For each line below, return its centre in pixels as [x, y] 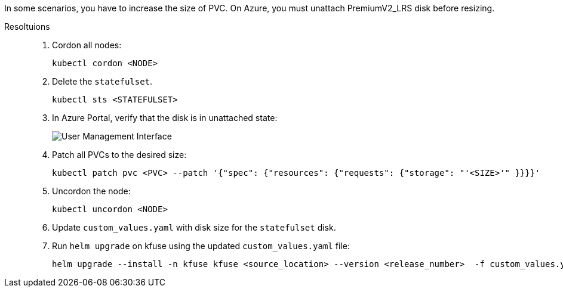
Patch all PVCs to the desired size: [119, 155]
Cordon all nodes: [87, 45]
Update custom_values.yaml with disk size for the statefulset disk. [194, 227]
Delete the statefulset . [102, 81]
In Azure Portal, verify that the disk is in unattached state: [165, 118]
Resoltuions [27, 27]
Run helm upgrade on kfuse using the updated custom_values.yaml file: [201, 246]
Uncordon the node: [91, 191]
